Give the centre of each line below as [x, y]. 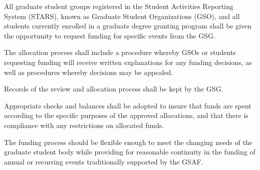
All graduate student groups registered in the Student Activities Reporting [119, 6]
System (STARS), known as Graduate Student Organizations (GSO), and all [122, 16]
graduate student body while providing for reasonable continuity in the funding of [130, 152]
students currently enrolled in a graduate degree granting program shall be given [128, 26]
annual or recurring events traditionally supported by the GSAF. [104, 161]
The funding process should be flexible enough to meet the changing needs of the [128, 142]
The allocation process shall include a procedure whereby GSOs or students [120, 52]
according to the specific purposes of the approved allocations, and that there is [126, 115]
